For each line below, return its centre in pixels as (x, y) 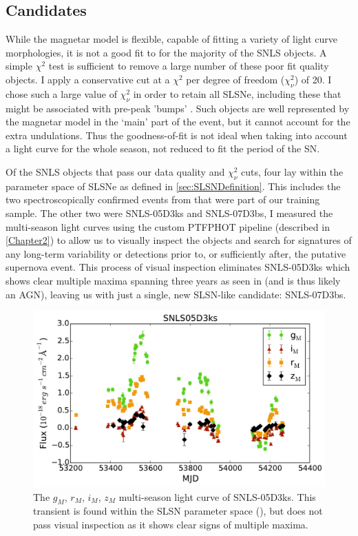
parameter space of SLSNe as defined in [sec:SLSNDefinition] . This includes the (173, 186)
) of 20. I (313, 79)
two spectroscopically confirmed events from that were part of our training (163, 199)
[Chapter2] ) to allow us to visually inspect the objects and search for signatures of (179, 240)
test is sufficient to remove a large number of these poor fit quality (189, 66)
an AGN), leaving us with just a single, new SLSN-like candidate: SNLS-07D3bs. (176, 294)
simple (19, 66)
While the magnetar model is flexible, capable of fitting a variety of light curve (172, 39)
